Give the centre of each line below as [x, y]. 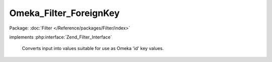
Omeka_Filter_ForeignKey [64, 13]
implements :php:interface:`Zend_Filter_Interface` [61, 37]
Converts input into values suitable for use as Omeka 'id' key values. [93, 48]
